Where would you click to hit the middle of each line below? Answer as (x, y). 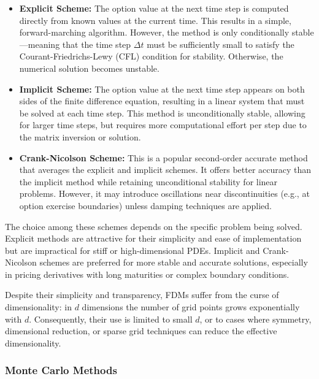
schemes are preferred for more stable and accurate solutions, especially (174, 262)
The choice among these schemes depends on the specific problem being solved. (154, 226)
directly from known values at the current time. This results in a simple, (155, 20)
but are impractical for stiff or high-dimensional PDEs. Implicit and (133, 250)
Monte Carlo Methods (61, 370)
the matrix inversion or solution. (80, 136)
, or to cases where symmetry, (256, 319)
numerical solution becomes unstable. (89, 68)
